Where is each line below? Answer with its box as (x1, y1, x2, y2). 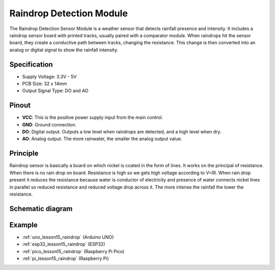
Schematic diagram (9, 204, 73, 213)
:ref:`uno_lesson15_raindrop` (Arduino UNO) (22, 234, 114, 240)
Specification (9, 60, 53, 69)
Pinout (9, 101, 31, 110)
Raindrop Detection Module (9, 8, 128, 19)
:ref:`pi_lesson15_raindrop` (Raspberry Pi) (22, 255, 109, 262)
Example (9, 221, 38, 229)
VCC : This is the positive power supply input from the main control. (22, 115, 163, 121)
